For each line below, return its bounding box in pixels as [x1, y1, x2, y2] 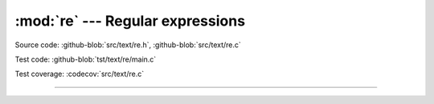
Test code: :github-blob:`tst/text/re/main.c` [14, 54, 157, 64]
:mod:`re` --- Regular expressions [14, 12, 245, 30]
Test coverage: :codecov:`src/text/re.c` [14, 69, 145, 79]
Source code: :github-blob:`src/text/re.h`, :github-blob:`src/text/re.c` [14, 40, 241, 50]
